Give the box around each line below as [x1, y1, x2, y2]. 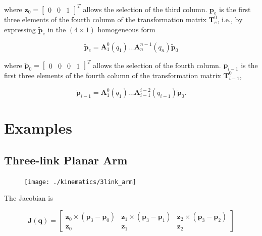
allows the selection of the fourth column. [93, 60, 221, 70]
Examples [4, 117, 72, 138]
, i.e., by [217, 14, 243, 25]
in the [47, 24, 66, 34]
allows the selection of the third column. [83, 4, 207, 14]
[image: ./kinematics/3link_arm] [24, 178, 136, 186]
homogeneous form [97, 24, 155, 34]
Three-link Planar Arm [4, 152, 128, 167]
